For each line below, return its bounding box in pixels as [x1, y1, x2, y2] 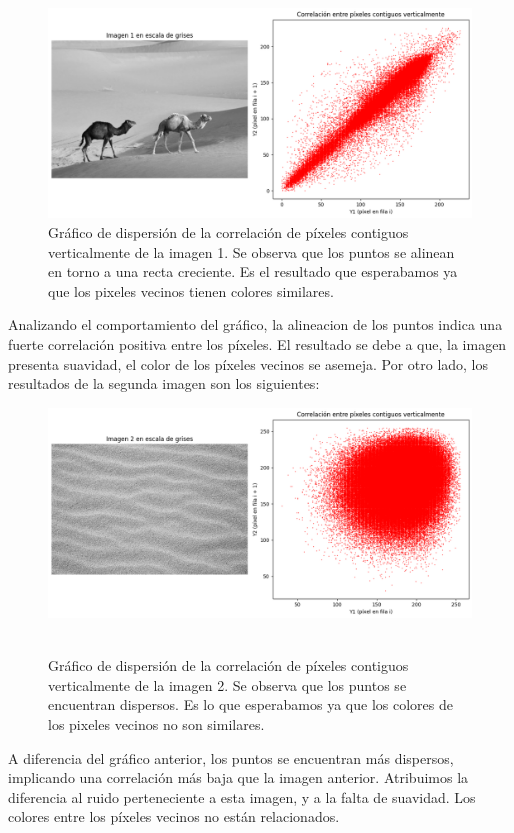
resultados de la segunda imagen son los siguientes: [8, 373, 320, 394]
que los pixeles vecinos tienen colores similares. [48, 280, 334, 301]
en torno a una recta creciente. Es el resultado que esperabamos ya [48, 261, 458, 282]
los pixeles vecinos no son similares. [48, 714, 265, 734]
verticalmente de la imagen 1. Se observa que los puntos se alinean [48, 241, 455, 262]
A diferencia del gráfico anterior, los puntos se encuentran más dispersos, [8, 747, 454, 768]
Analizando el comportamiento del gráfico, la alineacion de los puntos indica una [8, 314, 503, 335]
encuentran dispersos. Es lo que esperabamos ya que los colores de [48, 694, 453, 715]
